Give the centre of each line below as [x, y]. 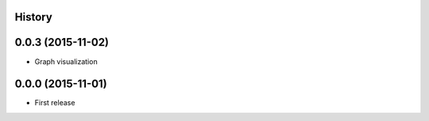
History [34, 17]
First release [55, 103]
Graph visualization [66, 61]
